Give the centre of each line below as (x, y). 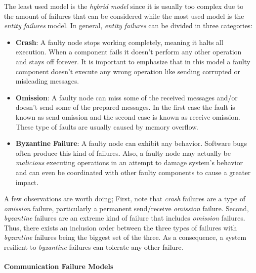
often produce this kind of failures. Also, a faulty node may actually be (123, 153)
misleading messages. (47, 81)
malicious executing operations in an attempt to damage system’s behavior (129, 162)
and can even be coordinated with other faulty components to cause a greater (133, 172)
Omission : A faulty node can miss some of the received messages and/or (127, 97)
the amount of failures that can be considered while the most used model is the (124, 16)
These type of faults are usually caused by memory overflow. (107, 126)
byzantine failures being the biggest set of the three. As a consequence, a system (125, 237)
